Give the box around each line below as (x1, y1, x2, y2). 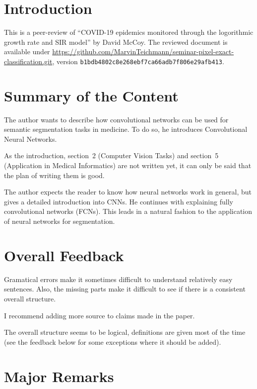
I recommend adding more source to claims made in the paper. (4, 310, 195, 320)
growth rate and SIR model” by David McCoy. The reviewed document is (4, 36, 228, 47)
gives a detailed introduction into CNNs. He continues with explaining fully (4, 196, 233, 206)
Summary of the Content (4, 85, 179, 105)
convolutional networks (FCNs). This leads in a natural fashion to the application (4, 206, 253, 216)
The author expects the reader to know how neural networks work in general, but (4, 187, 252, 197)
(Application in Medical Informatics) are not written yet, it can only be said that (4, 160, 252, 171)
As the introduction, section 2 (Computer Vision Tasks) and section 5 (4, 150, 219, 161)
